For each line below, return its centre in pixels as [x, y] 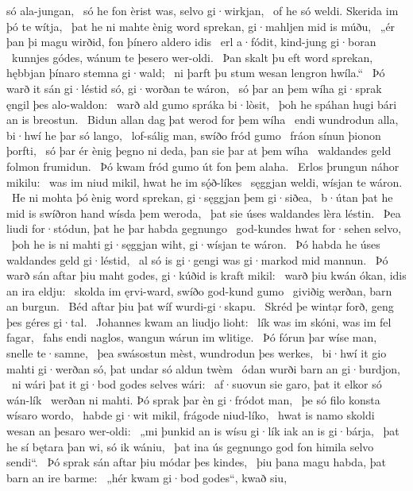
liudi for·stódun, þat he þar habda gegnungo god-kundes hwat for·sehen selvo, [204, 228]
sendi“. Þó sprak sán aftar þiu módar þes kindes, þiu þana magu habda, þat [196, 462]
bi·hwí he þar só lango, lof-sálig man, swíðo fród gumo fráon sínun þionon [194, 135]
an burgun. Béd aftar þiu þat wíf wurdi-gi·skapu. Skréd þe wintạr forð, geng [200, 306]
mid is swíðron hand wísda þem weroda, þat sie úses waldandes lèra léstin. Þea [204, 213]
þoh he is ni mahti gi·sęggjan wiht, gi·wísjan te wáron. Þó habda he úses [196, 244]
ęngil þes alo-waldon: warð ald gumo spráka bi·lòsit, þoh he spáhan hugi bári [202, 104]
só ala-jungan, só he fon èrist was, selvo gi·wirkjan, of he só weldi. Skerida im [203, 10]
